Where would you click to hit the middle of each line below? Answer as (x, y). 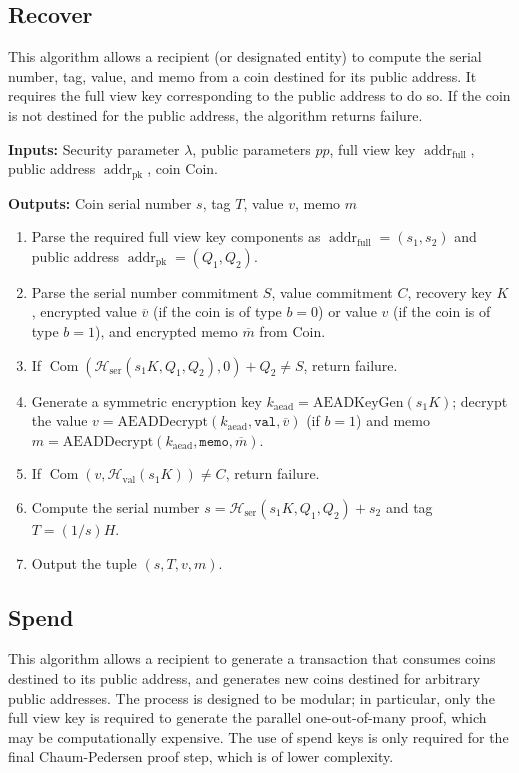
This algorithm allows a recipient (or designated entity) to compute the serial (245, 56)
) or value (347, 311)
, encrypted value (84, 311)
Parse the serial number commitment (145, 291)
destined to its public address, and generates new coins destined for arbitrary (244, 677)
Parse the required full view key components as (176, 236)
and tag (409, 506)
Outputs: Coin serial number (100, 202)
